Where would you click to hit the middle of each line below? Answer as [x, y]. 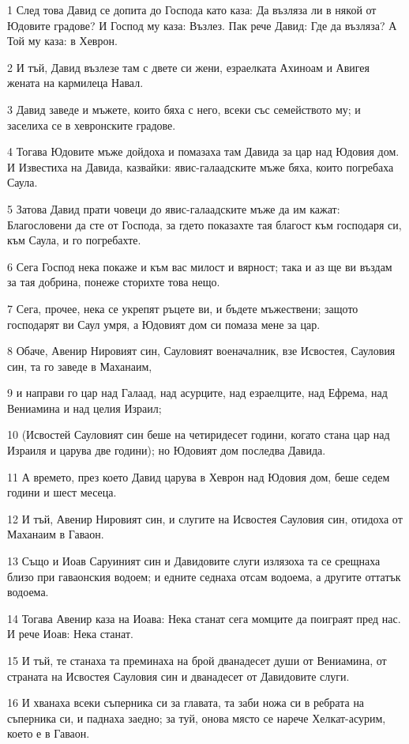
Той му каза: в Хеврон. [62, 41]
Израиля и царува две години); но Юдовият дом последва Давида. [167, 450]
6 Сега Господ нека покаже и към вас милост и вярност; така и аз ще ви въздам [200, 266]
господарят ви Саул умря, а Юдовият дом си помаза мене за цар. [164, 324]
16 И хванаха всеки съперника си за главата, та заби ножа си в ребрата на [186, 702]
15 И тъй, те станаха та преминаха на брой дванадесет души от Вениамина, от [197, 660]
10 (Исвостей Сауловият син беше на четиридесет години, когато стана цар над [199, 434]
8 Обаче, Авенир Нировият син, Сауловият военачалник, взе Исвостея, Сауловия [201, 351]
